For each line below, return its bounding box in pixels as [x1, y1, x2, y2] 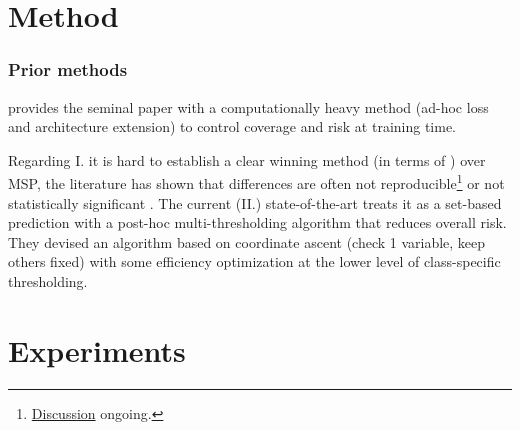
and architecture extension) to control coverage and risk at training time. [8, 116, 456, 137]
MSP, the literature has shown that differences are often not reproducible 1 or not [8, 170, 505, 194]
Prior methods [8, 57, 128, 82]
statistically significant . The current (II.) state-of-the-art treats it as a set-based [8, 192, 502, 213]
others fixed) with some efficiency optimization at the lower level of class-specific [8, 251, 501, 272]
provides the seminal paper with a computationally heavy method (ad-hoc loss [8, 96, 489, 117]
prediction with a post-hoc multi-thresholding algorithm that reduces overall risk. [8, 212, 507, 233]
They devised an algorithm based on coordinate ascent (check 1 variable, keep [8, 231, 486, 252]
